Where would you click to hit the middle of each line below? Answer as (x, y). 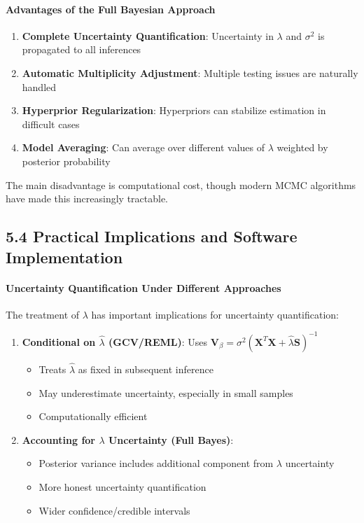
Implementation (64, 257)
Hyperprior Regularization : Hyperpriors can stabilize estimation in (174, 110)
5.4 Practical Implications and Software (152, 236)
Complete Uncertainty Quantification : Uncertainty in (148, 35)
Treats (52, 369)
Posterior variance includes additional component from (156, 463)
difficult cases (51, 124)
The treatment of (43, 314)
